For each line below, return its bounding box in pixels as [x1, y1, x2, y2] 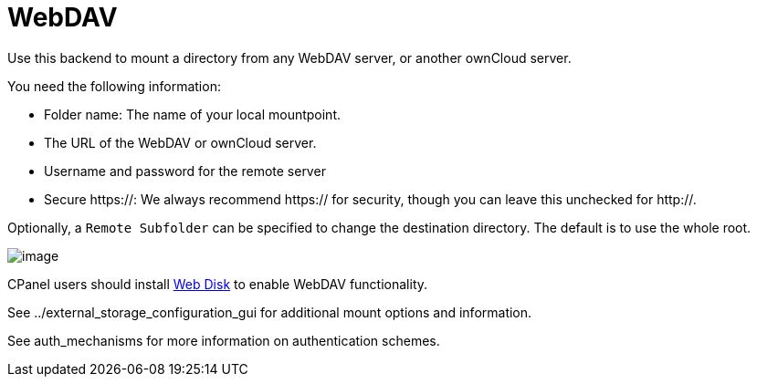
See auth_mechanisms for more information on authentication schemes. [7, 332, 440, 348]
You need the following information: [7, 78, 221, 94]
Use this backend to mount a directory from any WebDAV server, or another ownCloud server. [7, 49, 572, 66]
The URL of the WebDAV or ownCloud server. [44, 134, 317, 150]
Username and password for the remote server [44, 162, 326, 179]
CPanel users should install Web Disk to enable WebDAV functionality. [7, 275, 428, 292]
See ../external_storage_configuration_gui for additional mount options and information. [7, 304, 532, 320]
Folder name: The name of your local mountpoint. [44, 106, 342, 122]
